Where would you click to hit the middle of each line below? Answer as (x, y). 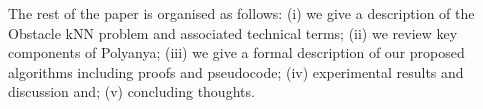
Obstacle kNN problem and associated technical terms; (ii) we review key (233, 32)
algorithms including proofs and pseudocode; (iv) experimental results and (236, 71)
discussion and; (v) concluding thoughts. (131, 91)
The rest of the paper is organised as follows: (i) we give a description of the (241, 13)
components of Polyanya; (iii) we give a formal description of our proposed (236, 52)
